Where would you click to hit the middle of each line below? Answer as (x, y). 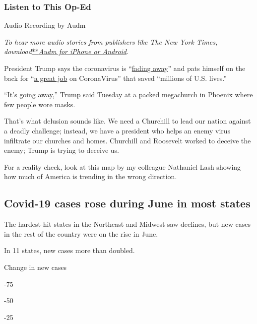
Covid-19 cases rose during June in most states (127, 203)
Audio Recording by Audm (45, 25)
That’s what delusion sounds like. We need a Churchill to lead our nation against (128, 121)
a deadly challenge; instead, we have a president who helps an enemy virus (117, 130)
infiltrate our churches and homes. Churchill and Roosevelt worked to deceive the (128, 140)
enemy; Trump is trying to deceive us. (62, 150)
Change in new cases (35, 267)
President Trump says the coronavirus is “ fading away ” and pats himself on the (125, 68)
